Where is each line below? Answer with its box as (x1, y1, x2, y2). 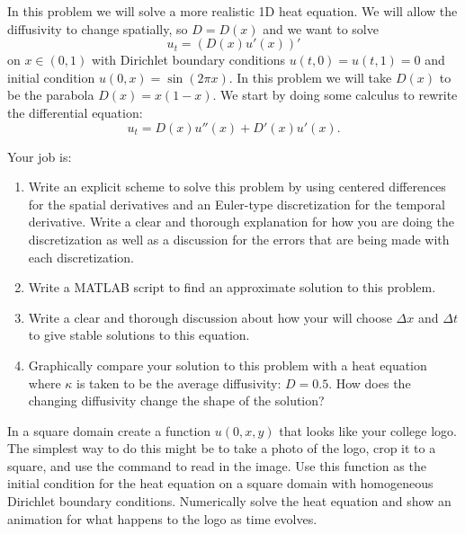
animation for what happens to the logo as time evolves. (7, 509, 317, 528)
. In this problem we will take (228, 67, 392, 86)
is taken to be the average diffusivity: (76, 373, 282, 392)
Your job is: (7, 147, 72, 165)
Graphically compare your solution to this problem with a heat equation (28, 355, 427, 374)
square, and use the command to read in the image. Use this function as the (7, 456, 426, 475)
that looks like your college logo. (279, 421, 457, 440)
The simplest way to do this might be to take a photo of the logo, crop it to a (7, 439, 436, 458)
